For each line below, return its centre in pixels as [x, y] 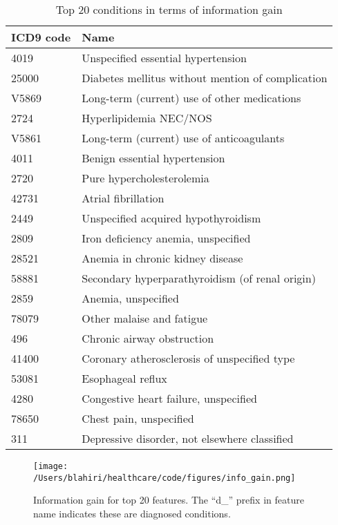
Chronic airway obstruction [148, 338]
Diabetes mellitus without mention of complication [205, 78]
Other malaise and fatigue [145, 318]
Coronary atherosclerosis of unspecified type [188, 358]
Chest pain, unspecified [138, 418]
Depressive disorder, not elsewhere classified [188, 438]
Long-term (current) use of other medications [191, 98]
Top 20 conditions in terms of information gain [169, 9]
